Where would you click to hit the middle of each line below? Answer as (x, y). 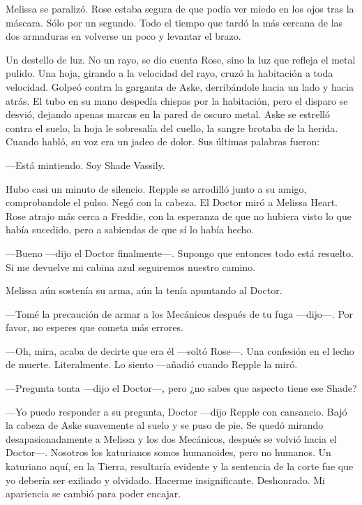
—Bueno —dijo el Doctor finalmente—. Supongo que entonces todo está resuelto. (180, 252)
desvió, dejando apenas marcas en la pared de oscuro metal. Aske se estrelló (168, 114)
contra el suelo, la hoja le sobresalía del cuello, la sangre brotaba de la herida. (172, 127)
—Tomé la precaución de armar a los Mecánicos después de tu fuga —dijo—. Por (180, 313)
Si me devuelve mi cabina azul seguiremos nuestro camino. (131, 266)
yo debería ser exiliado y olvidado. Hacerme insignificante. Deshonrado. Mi (165, 480)
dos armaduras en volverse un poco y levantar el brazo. (123, 36)
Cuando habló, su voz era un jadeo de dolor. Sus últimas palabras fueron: (163, 141)
